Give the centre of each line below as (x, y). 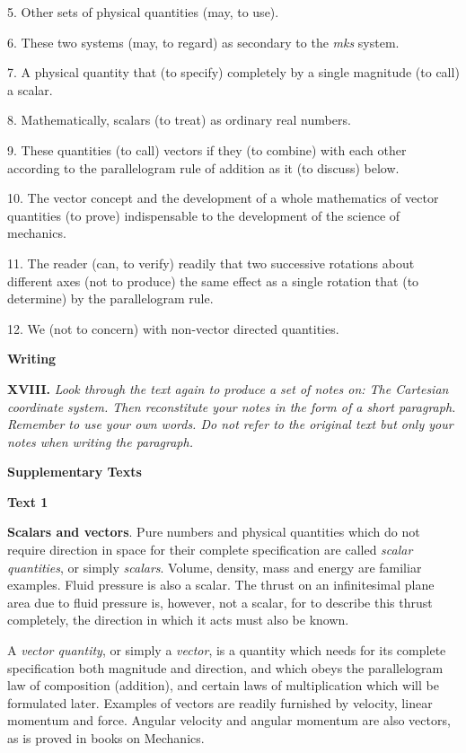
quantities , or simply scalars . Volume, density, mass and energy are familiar (215, 567)
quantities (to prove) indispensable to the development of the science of (204, 215)
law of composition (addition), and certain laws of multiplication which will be (223, 685)
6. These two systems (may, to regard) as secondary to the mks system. (203, 42)
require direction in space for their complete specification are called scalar (210, 550)
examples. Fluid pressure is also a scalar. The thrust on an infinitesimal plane (221, 585)
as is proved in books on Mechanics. (106, 738)
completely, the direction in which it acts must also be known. (178, 620)
